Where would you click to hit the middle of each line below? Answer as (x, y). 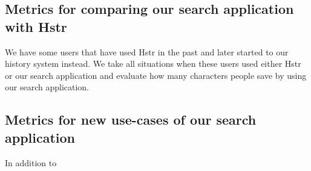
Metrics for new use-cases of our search (131, 120)
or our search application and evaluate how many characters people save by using (156, 75)
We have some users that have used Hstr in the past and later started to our (147, 51)
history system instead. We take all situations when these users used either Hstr (153, 64)
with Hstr (36, 26)
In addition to (31, 162)
